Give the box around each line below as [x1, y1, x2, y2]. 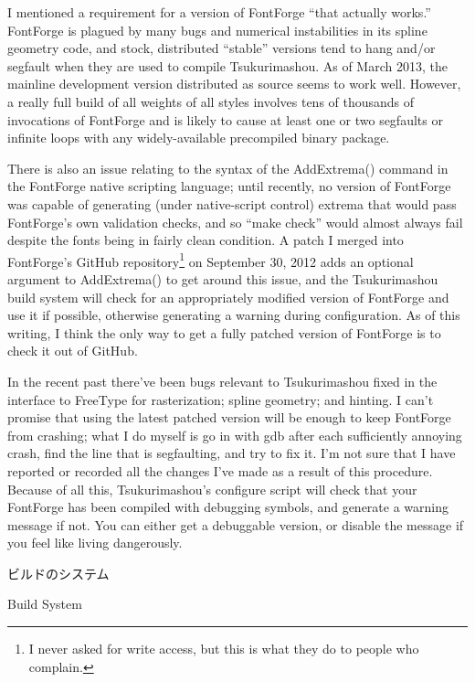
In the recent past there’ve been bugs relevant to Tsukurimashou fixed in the [7, 371, 438, 390]
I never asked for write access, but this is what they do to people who [28, 639, 419, 658]
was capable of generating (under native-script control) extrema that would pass [7, 194, 457, 213]
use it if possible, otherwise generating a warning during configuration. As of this [7, 305, 460, 325]
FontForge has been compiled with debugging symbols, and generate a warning [7, 497, 449, 517]
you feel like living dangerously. [7, 533, 183, 552]
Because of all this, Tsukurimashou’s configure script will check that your [7, 479, 417, 498]
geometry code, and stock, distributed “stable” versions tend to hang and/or [7, 38, 436, 58]
